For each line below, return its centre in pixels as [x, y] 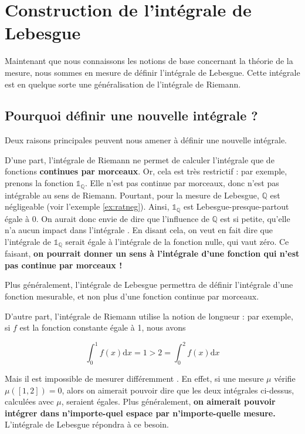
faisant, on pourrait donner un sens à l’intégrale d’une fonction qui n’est [152, 253]
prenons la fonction [39, 183]
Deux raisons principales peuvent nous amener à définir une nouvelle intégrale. [146, 140]
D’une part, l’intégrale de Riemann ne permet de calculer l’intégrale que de [140, 159]
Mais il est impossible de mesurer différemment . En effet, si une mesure [134, 379]
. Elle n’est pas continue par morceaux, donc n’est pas [182, 183]
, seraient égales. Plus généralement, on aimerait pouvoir [168, 401]
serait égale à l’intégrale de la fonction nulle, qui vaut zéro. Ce [177, 241]
